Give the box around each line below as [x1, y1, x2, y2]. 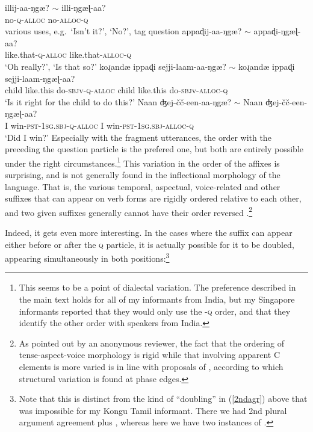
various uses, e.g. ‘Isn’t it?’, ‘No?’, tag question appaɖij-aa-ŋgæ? [5, 25, 242, 37]
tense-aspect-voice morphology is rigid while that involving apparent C [19, 348, 280, 361]
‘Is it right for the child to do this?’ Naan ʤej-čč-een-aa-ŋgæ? [5, 95, 232, 108]
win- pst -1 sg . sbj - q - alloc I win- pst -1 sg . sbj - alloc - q [10, 119, 194, 131]
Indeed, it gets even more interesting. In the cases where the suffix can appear [5, 226, 293, 238]
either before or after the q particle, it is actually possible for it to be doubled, [5, 238, 294, 250]
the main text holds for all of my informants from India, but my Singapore [19, 293, 295, 306]
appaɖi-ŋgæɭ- [253, 25, 301, 37]
